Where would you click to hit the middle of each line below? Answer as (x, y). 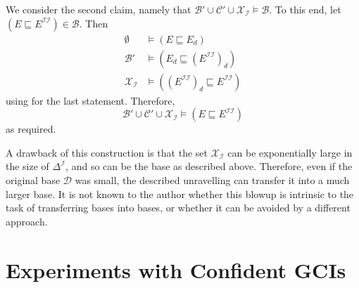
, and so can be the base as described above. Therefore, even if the (209, 166)
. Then (94, 23)
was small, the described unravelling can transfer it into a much (212, 180)
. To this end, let (305, 9)
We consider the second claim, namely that (99, 9)
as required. (31, 129)
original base (33, 180)
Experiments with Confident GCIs (176, 269)
